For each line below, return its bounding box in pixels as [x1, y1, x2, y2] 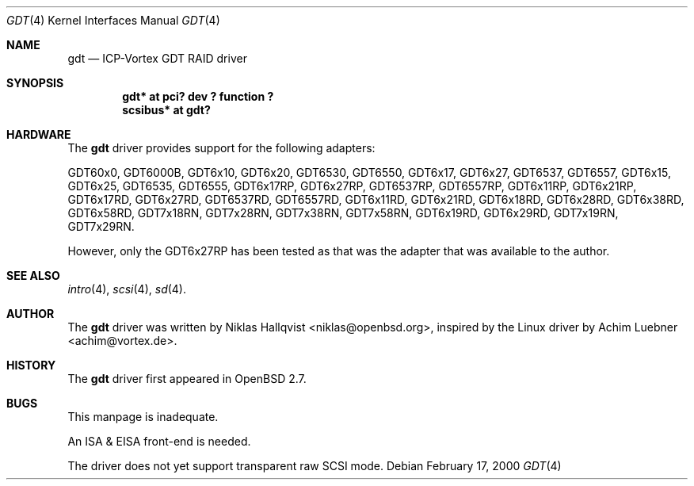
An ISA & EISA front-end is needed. [67, 434, 251, 448]
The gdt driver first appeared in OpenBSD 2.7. [67, 372, 307, 385]
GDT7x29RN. [67, 220, 135, 233]
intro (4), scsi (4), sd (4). [67, 282, 187, 296]
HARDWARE [6, 128, 71, 141]
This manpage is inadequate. [67, 410, 219, 423]
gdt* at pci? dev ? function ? [122, 90, 274, 103]
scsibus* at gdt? [122, 103, 211, 117]
